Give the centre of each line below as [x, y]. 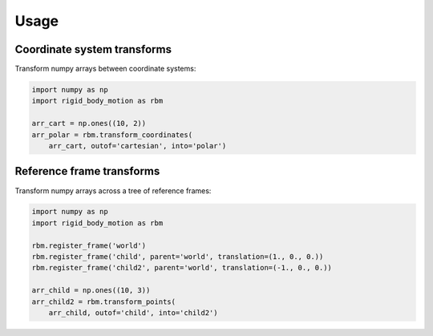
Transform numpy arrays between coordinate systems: [105, 69]
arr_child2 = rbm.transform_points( [104, 302]
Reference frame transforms [87, 171]
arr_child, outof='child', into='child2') [133, 313]
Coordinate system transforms [93, 49]
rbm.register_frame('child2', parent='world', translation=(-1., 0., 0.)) [182, 268]
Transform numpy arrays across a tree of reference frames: [113, 190]
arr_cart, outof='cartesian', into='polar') [138, 146]
